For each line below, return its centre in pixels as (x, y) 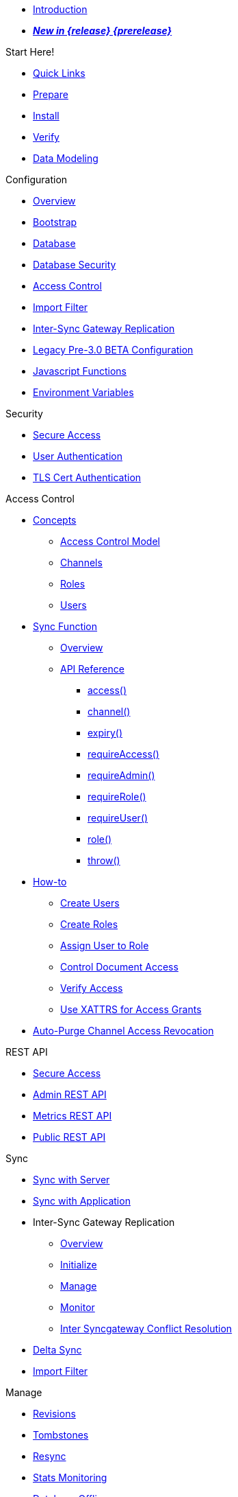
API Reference (92, 669)
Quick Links (59, 73)
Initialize (79, 1265)
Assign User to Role (105, 945)
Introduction (60, 9)
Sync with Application (82, 1201)
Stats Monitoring (70, 1477)
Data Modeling (66, 158)
